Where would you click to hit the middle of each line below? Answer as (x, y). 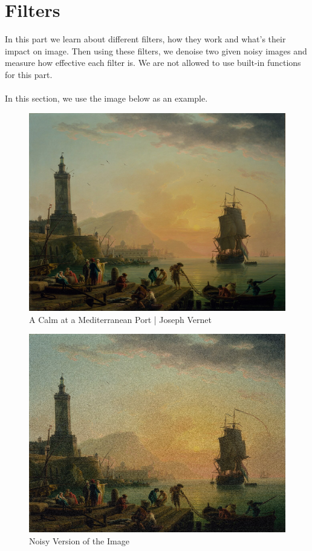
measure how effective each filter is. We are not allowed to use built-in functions (153, 63)
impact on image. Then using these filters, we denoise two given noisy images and (156, 51)
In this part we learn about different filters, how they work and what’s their (145, 39)
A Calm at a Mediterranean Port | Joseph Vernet (121, 319)
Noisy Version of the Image (79, 540)
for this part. (29, 74)
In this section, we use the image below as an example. (106, 98)
